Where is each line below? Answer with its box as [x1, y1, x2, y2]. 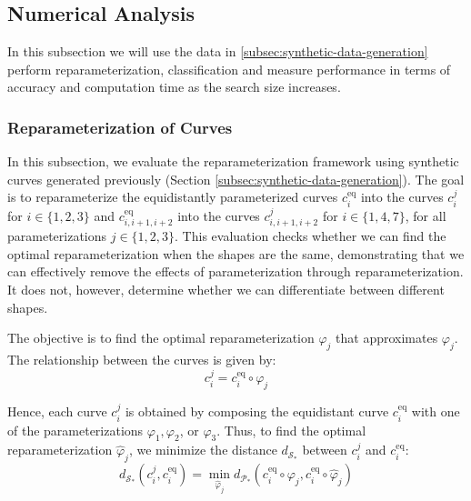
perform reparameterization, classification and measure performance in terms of [7, 59, 451, 78]
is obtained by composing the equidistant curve [125, 402, 389, 421]
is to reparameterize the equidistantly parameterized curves [7, 187, 338, 206]
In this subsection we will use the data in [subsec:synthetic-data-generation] [7, 42, 428, 61]
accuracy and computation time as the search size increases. [7, 77, 341, 96]
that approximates [336, 328, 438, 347]
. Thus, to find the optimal [216, 420, 366, 439]
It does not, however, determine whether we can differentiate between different [7, 280, 445, 299]
